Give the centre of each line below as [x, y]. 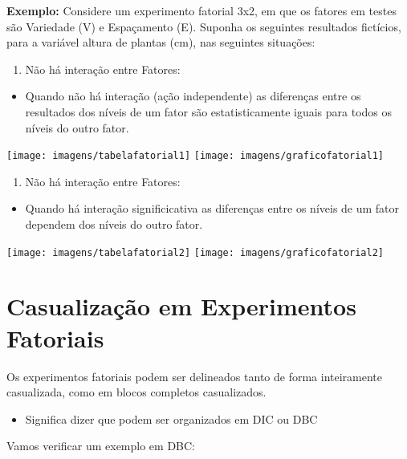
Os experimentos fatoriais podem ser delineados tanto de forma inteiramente [195, 376]
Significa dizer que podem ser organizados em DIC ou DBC [171, 418]
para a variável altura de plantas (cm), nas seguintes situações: [161, 42]
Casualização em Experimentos [181, 306]
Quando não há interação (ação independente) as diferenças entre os [193, 96]
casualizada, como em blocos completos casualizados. [136, 392]
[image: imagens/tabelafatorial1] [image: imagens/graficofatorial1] [195, 156]
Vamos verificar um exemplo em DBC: [101, 446]
